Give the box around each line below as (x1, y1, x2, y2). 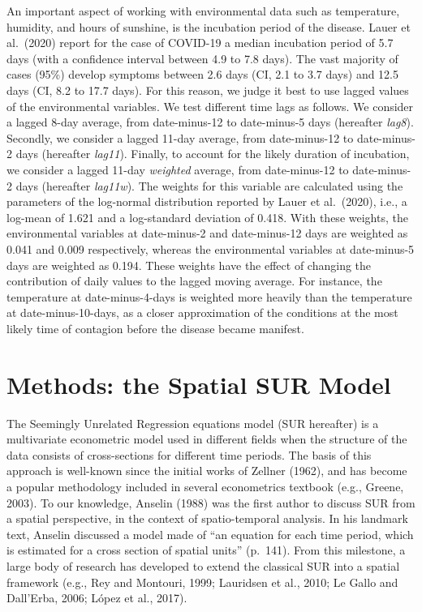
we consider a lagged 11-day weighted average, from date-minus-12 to (6, 160, 349, 178)
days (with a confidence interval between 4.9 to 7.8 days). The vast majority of (6, 49, 398, 66)
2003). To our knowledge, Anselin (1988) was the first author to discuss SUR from (6, 494, 416, 511)
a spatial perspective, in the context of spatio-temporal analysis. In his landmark (6, 510, 408, 527)
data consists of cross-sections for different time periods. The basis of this (6, 446, 372, 463)
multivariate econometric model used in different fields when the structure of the (6, 430, 407, 447)
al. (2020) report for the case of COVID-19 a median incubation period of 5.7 (6, 34, 394, 51)
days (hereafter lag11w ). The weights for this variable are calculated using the (15, 177, 403, 194)
